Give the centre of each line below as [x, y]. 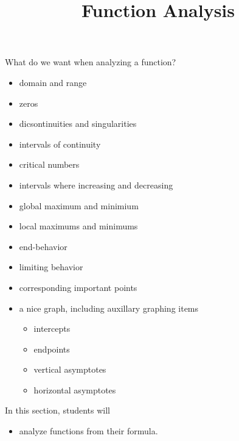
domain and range [53, 82]
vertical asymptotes [70, 369]
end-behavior [43, 246]
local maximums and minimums [78, 226]
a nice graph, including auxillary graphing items [109, 308]
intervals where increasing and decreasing [96, 185]
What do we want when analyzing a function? [91, 62]
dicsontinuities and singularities [78, 124]
